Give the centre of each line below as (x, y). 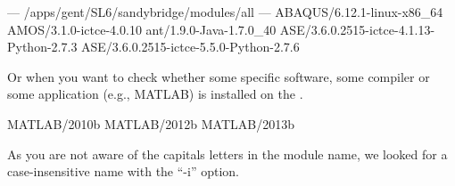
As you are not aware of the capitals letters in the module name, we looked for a (227, 154)
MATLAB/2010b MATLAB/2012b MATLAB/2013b (151, 123)
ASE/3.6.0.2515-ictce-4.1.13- (357, 29)
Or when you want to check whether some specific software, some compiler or (219, 76)
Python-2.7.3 (42, 47)
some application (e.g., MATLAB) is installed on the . (155, 94)
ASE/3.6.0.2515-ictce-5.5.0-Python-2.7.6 (190, 47)
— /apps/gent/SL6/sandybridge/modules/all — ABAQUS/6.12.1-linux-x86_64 (225, 12)
